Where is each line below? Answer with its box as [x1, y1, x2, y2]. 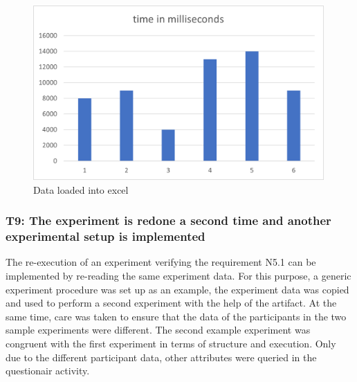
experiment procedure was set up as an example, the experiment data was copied [6, 282, 349, 296]
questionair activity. [6, 363, 90, 378]
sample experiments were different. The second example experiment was [6, 322, 311, 337]
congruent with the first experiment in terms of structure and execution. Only [6, 336, 336, 350]
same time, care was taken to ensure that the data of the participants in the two [6, 309, 347, 323]
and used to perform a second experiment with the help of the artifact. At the [6, 295, 337, 310]
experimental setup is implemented [6, 228, 205, 245]
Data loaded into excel [33, 182, 129, 197]
